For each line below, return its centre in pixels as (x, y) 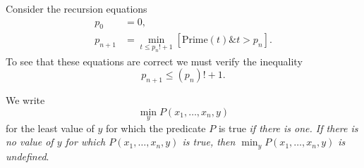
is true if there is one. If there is (288, 128)
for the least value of (50, 128)
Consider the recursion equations (77, 8)
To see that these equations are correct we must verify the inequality (154, 61)
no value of (30, 142)
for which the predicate (156, 128)
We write (25, 100)
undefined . (28, 156)
